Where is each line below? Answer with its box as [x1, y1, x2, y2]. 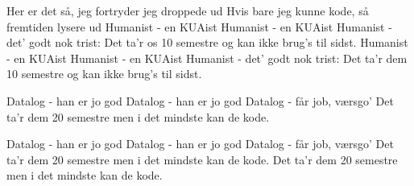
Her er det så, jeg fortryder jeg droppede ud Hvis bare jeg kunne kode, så [6, 2, 369, 19]
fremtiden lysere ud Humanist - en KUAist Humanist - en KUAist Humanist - [6, 18, 392, 35]
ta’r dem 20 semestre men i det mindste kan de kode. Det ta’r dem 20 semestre [6, 151, 398, 167]
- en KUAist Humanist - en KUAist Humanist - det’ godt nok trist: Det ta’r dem [6, 49, 408, 66]
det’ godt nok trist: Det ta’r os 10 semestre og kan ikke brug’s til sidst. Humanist [6, 34, 408, 51]
